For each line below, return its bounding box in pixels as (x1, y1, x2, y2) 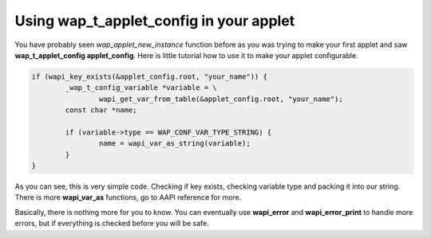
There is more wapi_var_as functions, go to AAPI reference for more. (14, 193, 242, 202)
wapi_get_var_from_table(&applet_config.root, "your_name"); (98, 94, 343, 103)
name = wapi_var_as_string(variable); (98, 139, 251, 148)
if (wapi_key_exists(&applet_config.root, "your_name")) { (31, 72, 267, 81)
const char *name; (65, 106, 137, 115)
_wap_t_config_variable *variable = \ (65, 84, 217, 92)
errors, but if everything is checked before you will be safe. (14, 219, 209, 228)
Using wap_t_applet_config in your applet (14, 12, 295, 29)
